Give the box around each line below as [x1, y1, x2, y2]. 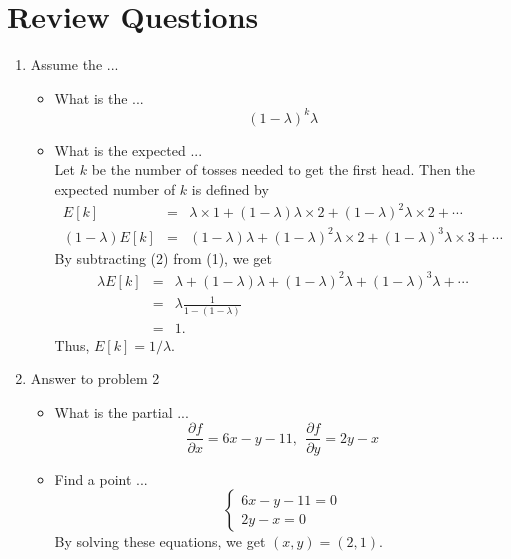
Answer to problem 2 [30, 368, 160, 389]
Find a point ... [54, 468, 148, 489]
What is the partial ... [54, 401, 189, 422]
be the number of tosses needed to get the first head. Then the [91, 159, 476, 180]
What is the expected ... [54, 139, 203, 160]
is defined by [191, 179, 269, 199]
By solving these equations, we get [54, 531, 266, 552]
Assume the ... [30, 54, 119, 75]
